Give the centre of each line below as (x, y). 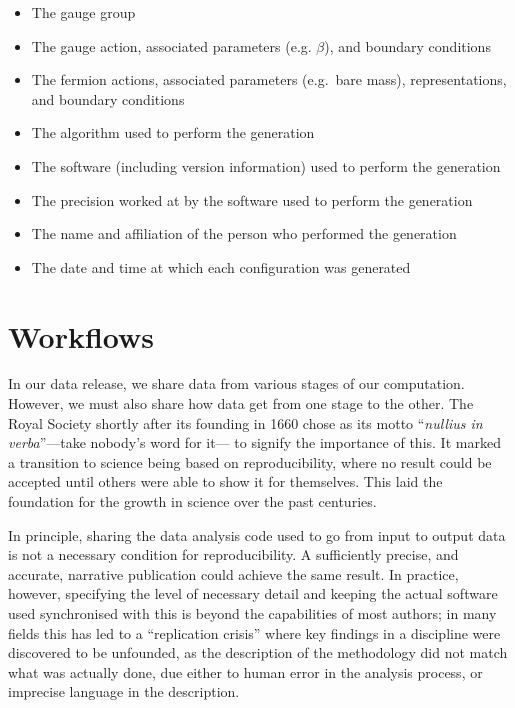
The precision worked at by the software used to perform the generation (252, 199)
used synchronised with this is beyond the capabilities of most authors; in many (252, 613)
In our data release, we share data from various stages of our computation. (236, 383)
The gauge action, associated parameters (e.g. (171, 45)
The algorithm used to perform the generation (173, 132)
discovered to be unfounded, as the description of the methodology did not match (258, 652)
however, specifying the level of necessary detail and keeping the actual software (253, 593)
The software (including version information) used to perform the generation (266, 165)
